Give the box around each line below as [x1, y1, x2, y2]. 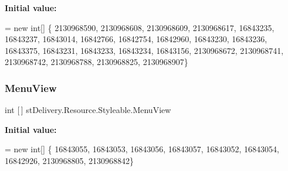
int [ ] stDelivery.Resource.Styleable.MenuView [5, 104, 171, 116]
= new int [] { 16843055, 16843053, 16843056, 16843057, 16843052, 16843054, [5, 143, 279, 155]
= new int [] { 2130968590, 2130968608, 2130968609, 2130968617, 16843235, [5, 21, 275, 33]
